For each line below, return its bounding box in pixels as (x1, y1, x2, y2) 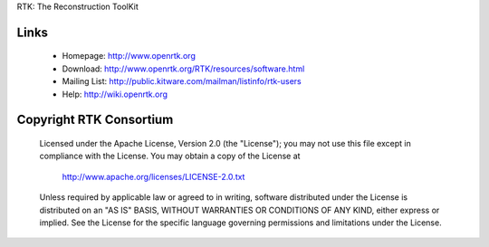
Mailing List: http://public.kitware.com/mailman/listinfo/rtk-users (62, 76, 302, 87)
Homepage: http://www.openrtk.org (62, 51, 197, 62)
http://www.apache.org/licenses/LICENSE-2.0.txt (62, 171, 245, 182)
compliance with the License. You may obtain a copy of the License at (39, 150, 301, 162)
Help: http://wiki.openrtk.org (62, 89, 168, 100)
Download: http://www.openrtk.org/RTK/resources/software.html (62, 63, 305, 74)
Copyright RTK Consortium (16, 112, 174, 128)
